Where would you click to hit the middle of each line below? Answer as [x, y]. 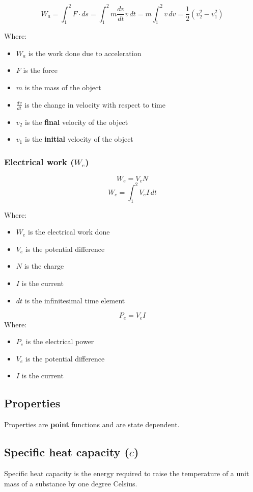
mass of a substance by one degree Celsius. [71, 483]
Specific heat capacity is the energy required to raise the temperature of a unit [127, 473]
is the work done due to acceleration [85, 53]
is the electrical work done [69, 232]
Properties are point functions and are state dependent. [92, 424]
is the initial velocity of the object [79, 139]
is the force [40, 70]
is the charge [44, 266]
